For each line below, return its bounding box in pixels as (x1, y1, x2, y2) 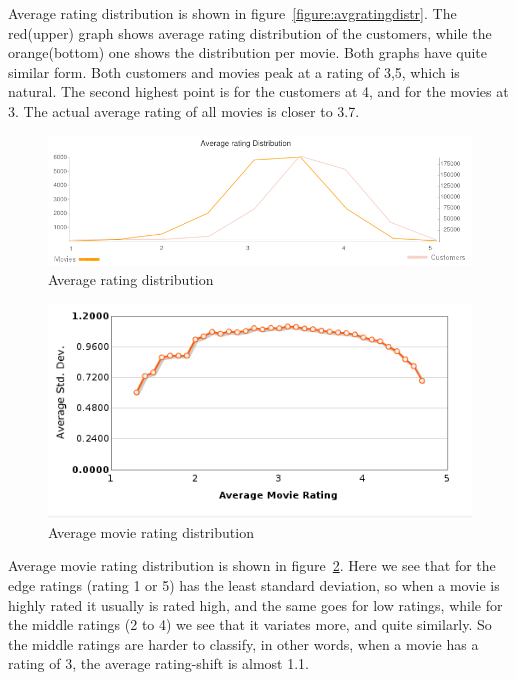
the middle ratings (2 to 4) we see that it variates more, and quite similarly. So (8, 614, 492, 635)
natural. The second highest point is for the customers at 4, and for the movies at (8, 81, 509, 102)
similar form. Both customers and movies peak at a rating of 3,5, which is (8, 61, 460, 82)
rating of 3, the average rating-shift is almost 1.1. (8, 653, 309, 674)
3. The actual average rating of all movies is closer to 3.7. (8, 100, 360, 121)
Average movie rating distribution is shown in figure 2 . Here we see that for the (8, 555, 496, 576)
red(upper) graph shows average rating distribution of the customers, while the (8, 22, 492, 43)
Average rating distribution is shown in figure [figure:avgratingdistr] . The (8, 3, 457, 23)
